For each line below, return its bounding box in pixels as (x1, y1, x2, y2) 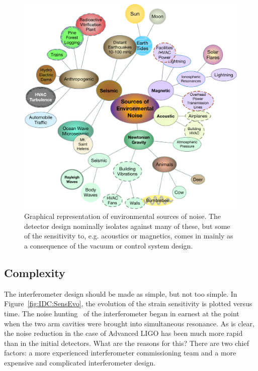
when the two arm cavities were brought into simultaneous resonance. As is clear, (4, 318, 254, 328)
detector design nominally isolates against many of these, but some (24, 220, 230, 231)
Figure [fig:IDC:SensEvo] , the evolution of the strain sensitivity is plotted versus (4, 298, 252, 309)
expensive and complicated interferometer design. (4, 357, 156, 367)
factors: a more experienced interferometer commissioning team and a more (4, 347, 236, 358)
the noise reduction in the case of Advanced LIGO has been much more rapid (4, 328, 243, 338)
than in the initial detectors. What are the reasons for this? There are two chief (4, 337, 249, 348)
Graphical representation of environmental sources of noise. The (24, 211, 221, 221)
